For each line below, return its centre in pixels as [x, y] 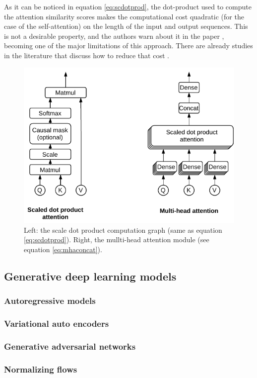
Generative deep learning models [90, 276]
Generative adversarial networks [70, 346]
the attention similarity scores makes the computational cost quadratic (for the [124, 16]
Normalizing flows [41, 369]
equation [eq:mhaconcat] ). [63, 249]
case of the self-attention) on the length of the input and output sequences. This [126, 26]
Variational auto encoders [57, 324]
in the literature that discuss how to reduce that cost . [87, 55]
